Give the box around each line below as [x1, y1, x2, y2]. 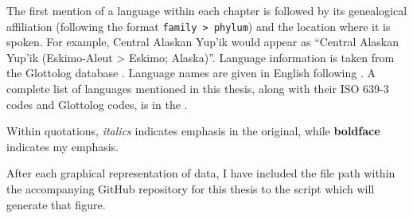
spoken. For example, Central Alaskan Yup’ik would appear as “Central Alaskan [6, 33, 399, 50]
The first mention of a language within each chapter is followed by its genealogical [6, 2, 407, 18]
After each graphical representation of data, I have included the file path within [6, 165, 395, 181]
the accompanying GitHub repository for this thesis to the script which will [6, 181, 375, 197]
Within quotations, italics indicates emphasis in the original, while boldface [6, 123, 380, 139]
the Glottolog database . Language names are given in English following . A [6, 64, 376, 81]
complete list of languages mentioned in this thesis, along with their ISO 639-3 [6, 80, 389, 97]
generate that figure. [6, 196, 106, 212]
